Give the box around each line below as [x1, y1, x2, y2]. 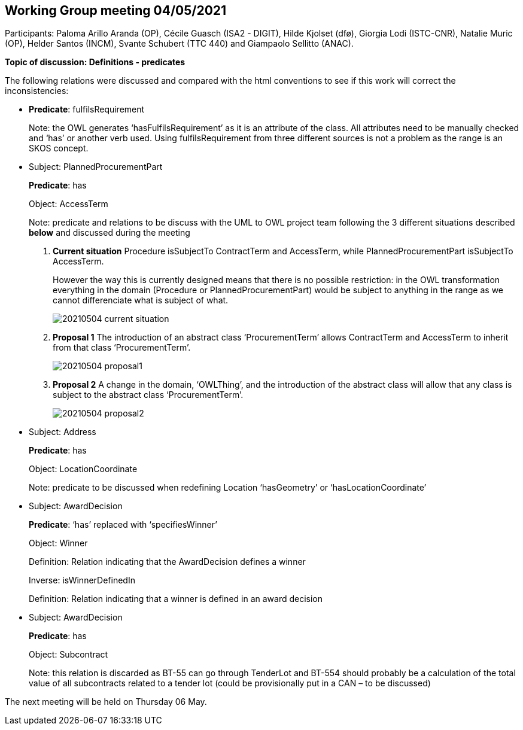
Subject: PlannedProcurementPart [29, 162, 163, 172]
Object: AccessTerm [29, 199, 108, 209]
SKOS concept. [29, 143, 89, 154]
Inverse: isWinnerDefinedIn [29, 575, 135, 586]
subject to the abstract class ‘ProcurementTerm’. [53, 390, 244, 400]
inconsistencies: [5, 86, 69, 96]
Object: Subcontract [29, 649, 108, 660]
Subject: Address [29, 427, 96, 437]
